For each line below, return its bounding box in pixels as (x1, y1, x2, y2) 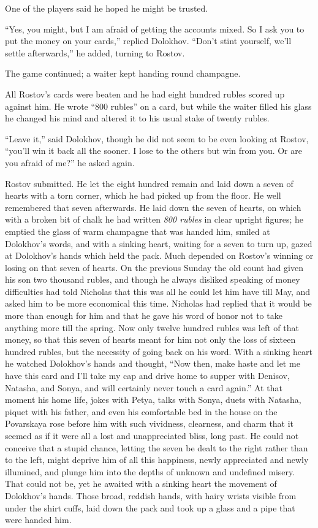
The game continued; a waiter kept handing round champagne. (5, 67, 241, 80)
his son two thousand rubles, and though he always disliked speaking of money (5, 273, 300, 286)
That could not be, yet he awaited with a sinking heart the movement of (5, 477, 277, 490)
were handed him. (5, 513, 72, 526)
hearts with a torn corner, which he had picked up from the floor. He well (5, 189, 281, 202)
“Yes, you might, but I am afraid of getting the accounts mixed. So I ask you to (5, 22, 305, 35)
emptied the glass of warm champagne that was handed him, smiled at (5, 224, 270, 237)
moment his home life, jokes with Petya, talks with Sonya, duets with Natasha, (5, 393, 301, 406)
